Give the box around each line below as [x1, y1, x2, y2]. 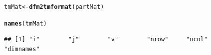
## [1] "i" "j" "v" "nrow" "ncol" [4, 36, 208, 43]
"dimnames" [4, 45, 40, 53]
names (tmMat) [4, 20, 47, 27]
